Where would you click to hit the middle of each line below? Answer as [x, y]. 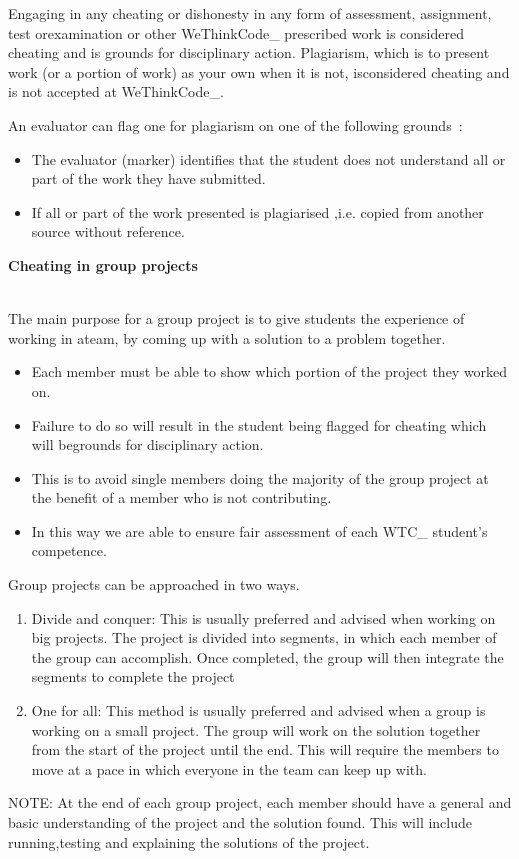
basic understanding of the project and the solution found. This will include [240, 822]
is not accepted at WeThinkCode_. [116, 91]
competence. [69, 550]
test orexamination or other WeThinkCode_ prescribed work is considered [236, 32]
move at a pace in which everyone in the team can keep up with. [229, 768]
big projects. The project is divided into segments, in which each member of [264, 637]
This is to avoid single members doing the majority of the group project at [260, 477]
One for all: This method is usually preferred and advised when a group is [258, 710]
